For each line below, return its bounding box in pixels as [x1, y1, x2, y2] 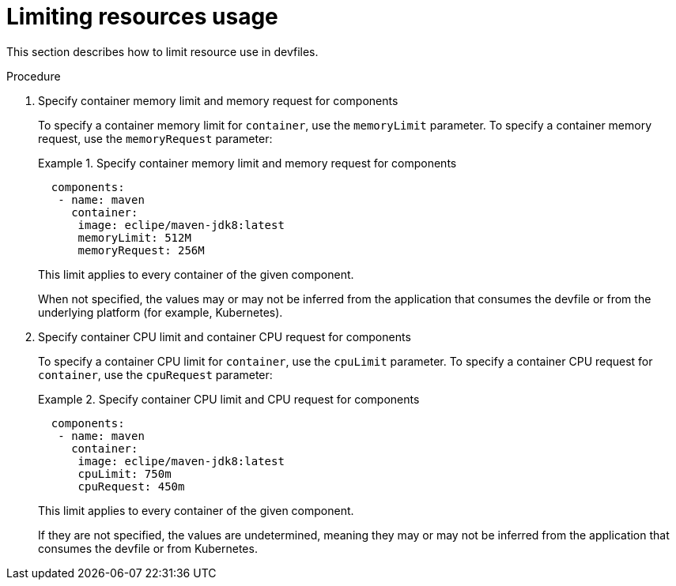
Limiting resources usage [6, 3, 278, 30]
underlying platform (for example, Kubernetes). [38, 305, 283, 319]
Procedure [6, 69, 61, 83]
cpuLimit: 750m [77, 467, 172, 480]
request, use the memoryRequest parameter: [38, 131, 273, 145]
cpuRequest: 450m [77, 479, 185, 493]
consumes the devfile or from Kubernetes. [38, 541, 258, 555]
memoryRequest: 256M [77, 243, 205, 257]
